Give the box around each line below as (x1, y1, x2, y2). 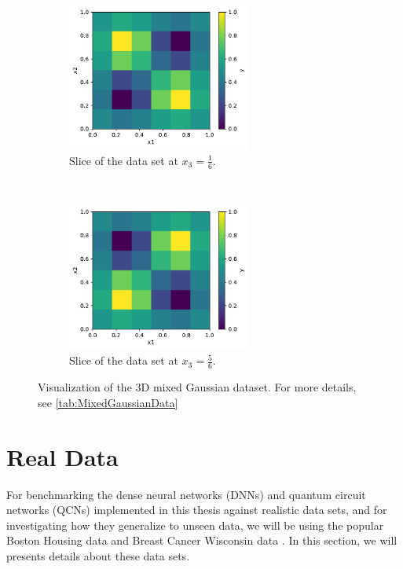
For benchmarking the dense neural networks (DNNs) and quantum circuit (6, 486, 366, 502)
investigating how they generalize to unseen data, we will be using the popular (6, 516, 384, 533)
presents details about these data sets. (6, 547, 190, 563)
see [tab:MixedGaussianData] (38, 394, 178, 410)
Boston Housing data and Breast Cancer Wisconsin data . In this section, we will (6, 532, 398, 549)
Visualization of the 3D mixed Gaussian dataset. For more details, (38, 379, 357, 395)
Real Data (6, 440, 119, 472)
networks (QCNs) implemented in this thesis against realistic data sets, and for (6, 501, 387, 518)
